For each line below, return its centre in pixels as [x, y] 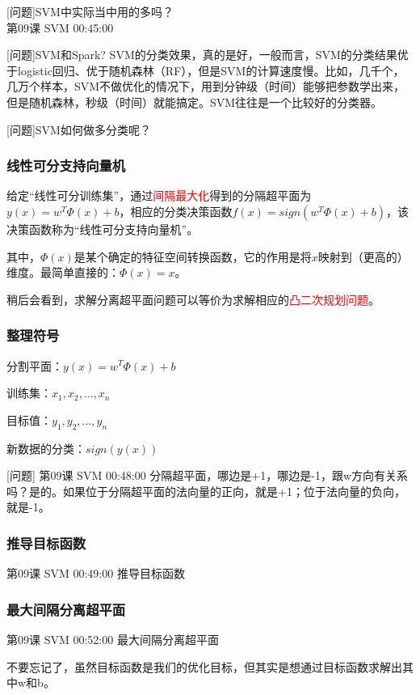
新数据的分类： [46, 448]
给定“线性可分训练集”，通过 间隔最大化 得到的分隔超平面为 [159, 195]
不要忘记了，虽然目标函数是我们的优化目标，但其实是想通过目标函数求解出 [204, 666]
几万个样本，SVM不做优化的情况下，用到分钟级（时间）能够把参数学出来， [206, 86]
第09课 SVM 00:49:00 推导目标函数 [96, 573]
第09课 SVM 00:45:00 [60, 27]
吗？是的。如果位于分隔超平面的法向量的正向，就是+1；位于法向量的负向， [206, 491]
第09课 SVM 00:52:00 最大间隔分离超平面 [113, 639]
